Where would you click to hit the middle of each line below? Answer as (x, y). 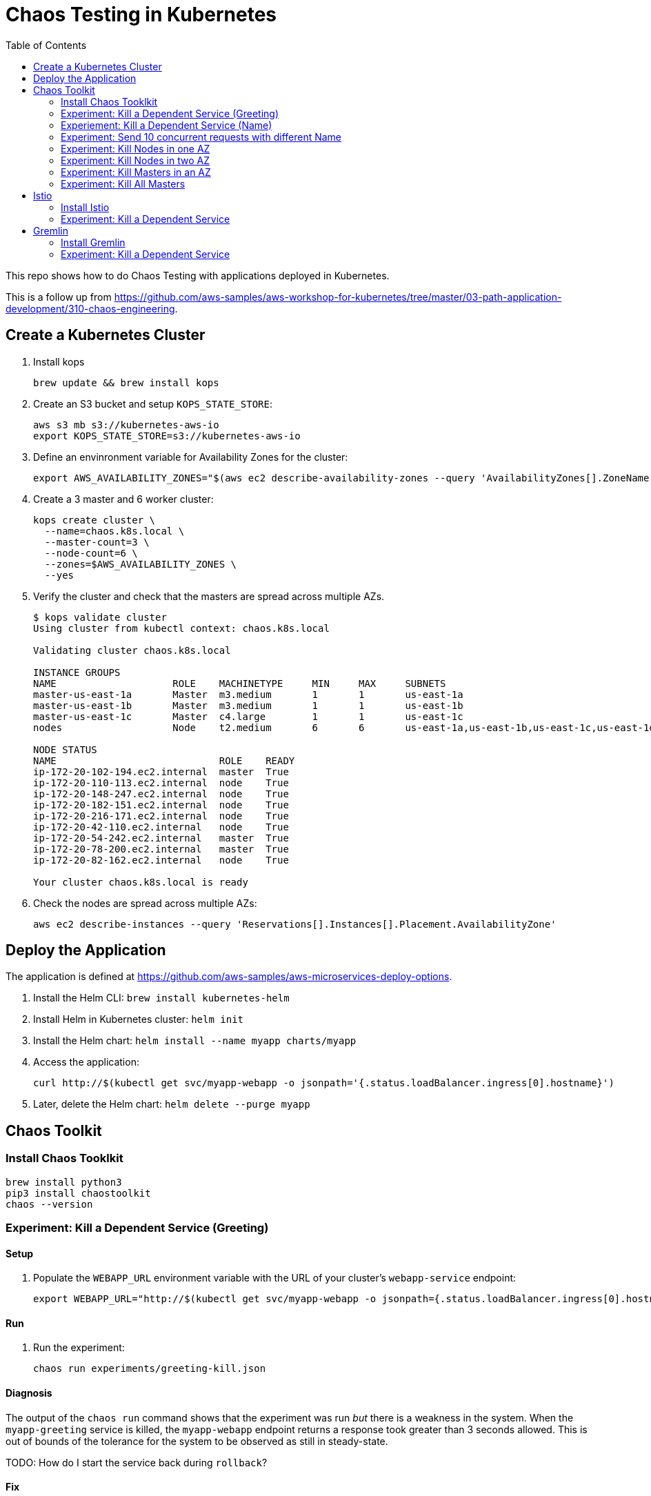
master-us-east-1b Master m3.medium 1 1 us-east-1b (248, 705)
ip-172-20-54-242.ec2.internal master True (161, 838)
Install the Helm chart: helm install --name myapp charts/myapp (195, 1041)
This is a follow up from (59, 297)
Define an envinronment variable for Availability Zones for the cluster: (191, 457)
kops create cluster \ (94, 520)
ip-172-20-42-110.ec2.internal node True (161, 827)
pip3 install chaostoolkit (78, 1193)
